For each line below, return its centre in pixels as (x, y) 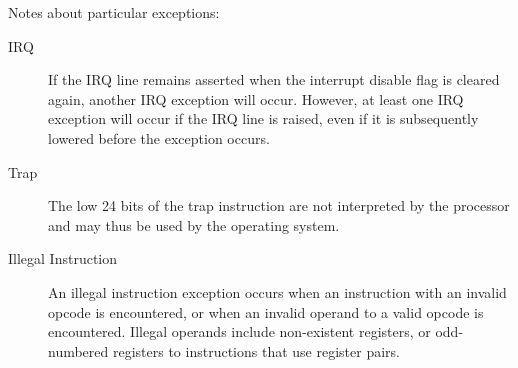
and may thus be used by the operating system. (194, 224)
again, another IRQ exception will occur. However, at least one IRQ (256, 98)
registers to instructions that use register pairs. (256, 350)
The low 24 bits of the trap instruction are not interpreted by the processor (279, 205)
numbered (78, 350)
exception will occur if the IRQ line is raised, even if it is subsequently (263, 118)
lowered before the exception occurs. (159, 137)
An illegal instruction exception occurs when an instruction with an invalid (277, 291)
